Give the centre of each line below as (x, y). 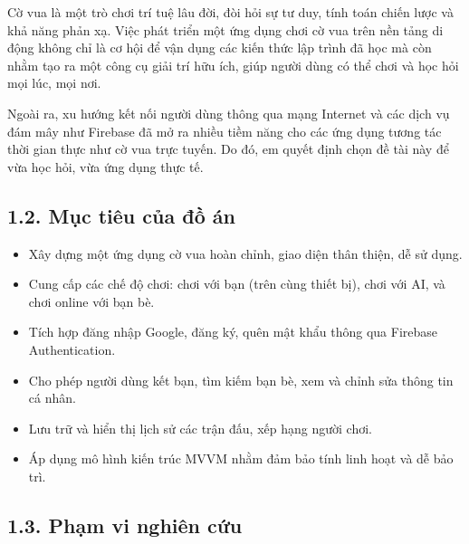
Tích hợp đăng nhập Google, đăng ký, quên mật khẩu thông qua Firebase (233, 332)
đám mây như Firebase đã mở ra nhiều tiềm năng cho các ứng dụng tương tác (225, 131)
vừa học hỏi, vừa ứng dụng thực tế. (105, 166)
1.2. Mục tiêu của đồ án (121, 215)
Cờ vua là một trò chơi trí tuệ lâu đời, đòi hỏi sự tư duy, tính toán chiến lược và (230, 12)
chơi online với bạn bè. (91, 301)
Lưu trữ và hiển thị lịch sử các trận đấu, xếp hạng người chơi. (200, 428)
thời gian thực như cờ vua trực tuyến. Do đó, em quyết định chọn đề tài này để (228, 149)
